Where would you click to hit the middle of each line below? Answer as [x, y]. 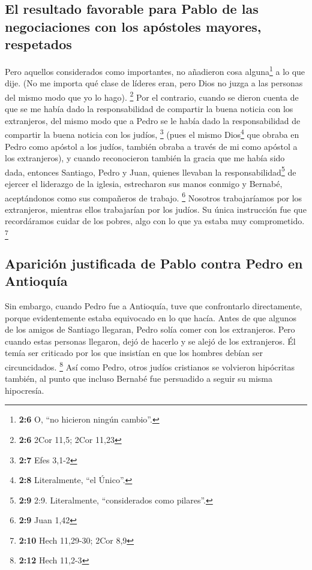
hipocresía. [25, 390]
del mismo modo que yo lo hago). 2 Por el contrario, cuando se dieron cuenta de [152, 96]
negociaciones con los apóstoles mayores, [133, 26]
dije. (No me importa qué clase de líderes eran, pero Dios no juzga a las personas [154, 83]
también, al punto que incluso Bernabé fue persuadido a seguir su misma [139, 379]
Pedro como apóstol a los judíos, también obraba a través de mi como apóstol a [151, 146]
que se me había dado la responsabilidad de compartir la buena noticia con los [149, 109]
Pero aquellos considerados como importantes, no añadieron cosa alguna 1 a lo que [155, 70]
